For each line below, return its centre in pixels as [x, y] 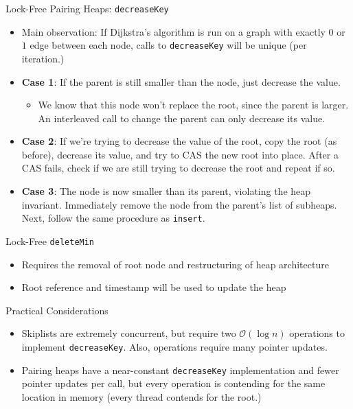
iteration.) [43, 58]
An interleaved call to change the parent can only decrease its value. [182, 118]
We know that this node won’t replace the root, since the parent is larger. [193, 105]
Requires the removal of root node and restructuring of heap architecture [175, 264]
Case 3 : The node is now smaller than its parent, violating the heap [166, 191]
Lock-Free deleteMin [50, 241]
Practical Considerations [57, 310]
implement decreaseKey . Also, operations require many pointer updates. [174, 346]
